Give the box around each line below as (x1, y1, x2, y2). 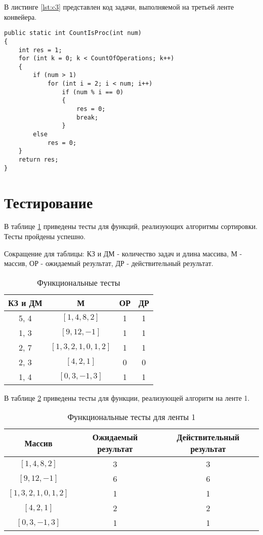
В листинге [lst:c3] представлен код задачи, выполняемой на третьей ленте (4, 2, 234, 12)
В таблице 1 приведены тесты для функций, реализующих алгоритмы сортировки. (4, 221, 258, 232)
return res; (18, 156, 59, 164)
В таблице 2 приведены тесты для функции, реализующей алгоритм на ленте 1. (4, 392, 250, 403)
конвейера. (4, 11, 37, 22)
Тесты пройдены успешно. (4, 231, 85, 242)
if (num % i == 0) (62, 88, 124, 96)
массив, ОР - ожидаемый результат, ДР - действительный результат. (4, 258, 213, 269)
